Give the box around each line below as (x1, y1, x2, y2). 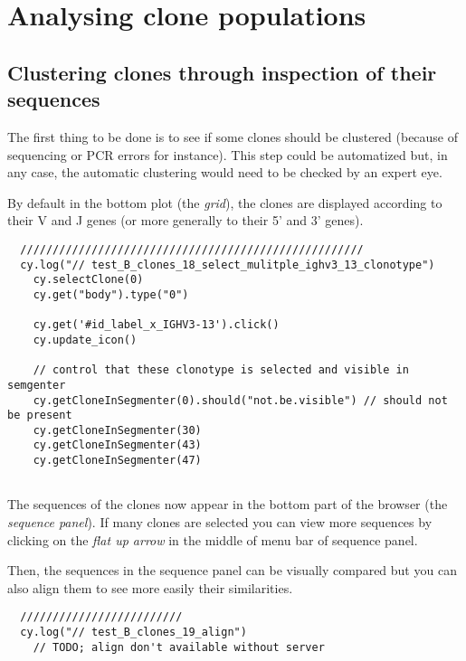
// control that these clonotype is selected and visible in (33, 364, 409, 377)
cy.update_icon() (33, 333, 138, 346)
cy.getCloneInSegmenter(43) (33, 439, 202, 452)
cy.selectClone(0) (33, 273, 144, 287)
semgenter (7, 378, 66, 392)
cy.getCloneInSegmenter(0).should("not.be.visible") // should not (33, 393, 448, 407)
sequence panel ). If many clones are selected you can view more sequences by (7, 513, 433, 532)
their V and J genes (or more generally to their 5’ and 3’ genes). (7, 211, 364, 230)
